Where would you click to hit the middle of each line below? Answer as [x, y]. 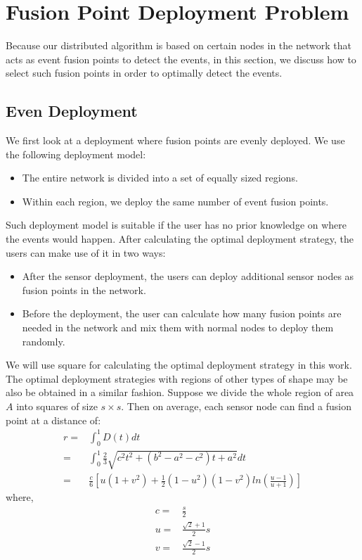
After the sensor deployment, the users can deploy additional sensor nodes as [188, 276]
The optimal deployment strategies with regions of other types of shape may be [177, 378]
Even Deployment [72, 111]
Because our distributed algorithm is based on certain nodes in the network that [179, 45]
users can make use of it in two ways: [86, 252]
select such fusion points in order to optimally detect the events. [144, 73]
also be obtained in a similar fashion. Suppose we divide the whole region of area [180, 392]
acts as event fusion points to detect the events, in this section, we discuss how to [181, 59]
